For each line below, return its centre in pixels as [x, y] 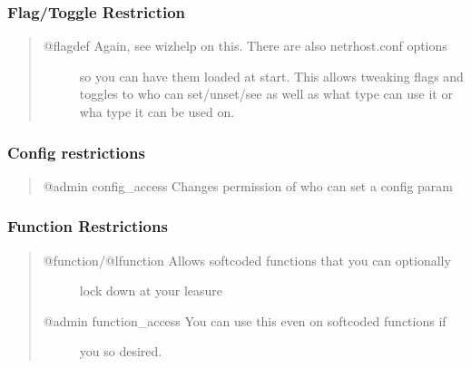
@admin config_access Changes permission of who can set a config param [248, 185]
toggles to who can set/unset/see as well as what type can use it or [266, 94]
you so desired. [121, 351]
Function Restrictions [88, 226]
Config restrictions [76, 152]
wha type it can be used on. [157, 111]
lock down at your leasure [151, 291]
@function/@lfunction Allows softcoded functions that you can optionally [247, 260]
